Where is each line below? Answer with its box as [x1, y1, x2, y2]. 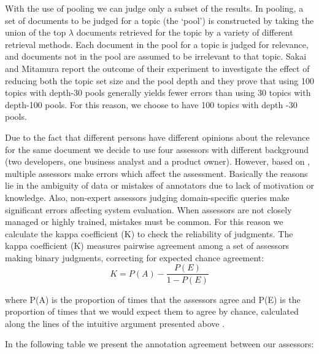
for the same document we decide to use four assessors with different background [5, 143, 309, 155]
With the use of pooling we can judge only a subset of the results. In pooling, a [5, 2, 304, 14]
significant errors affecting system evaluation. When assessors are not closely [5, 203, 292, 216]
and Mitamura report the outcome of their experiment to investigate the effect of [5, 61, 310, 74]
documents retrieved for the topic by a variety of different [76, 26, 293, 39]
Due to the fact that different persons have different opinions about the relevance [5, 130, 310, 143]
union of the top [5, 26, 66, 39]
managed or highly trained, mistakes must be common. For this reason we [5, 215, 283, 228]
